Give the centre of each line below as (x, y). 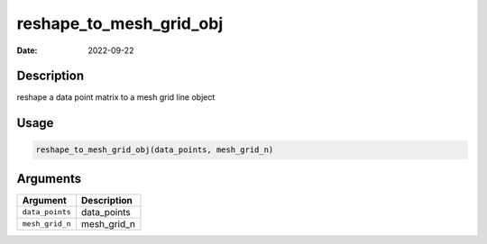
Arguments (49, 179)
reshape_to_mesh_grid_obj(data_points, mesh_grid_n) (155, 150)
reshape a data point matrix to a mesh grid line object (116, 97)
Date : (27, 50)
